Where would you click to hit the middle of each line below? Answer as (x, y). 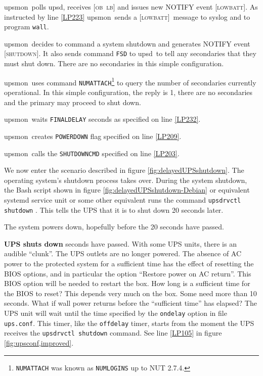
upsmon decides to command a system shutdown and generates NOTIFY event (127, 43)
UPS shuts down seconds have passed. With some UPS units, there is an (120, 243)
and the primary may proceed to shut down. (73, 102)
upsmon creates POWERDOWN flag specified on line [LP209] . (93, 136)
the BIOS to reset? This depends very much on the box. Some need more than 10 (130, 293)
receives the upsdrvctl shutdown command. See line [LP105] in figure (113, 333)
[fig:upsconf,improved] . (39, 342)
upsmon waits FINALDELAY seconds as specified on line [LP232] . (102, 119)
